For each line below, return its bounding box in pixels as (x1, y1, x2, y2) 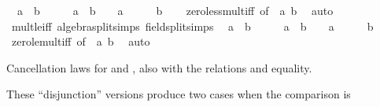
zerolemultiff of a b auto (11, 33, 150, 50)
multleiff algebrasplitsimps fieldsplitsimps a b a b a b (11, 17, 374, 34)
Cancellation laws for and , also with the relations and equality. (6, 59, 312, 76)
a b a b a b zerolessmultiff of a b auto (17, 2, 334, 18)
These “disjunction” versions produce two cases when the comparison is (6, 86, 351, 102)
